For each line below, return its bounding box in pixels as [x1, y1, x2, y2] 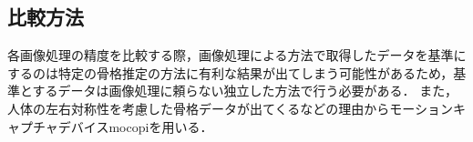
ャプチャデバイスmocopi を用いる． [7, 117, 213, 136]
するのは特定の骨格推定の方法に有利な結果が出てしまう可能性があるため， [7, 63, 454, 82]
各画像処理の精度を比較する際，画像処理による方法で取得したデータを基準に [7, 46, 467, 65]
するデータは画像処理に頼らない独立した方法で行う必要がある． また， [32, 81, 458, 100]
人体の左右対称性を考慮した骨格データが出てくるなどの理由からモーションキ [7, 98, 467, 117]
